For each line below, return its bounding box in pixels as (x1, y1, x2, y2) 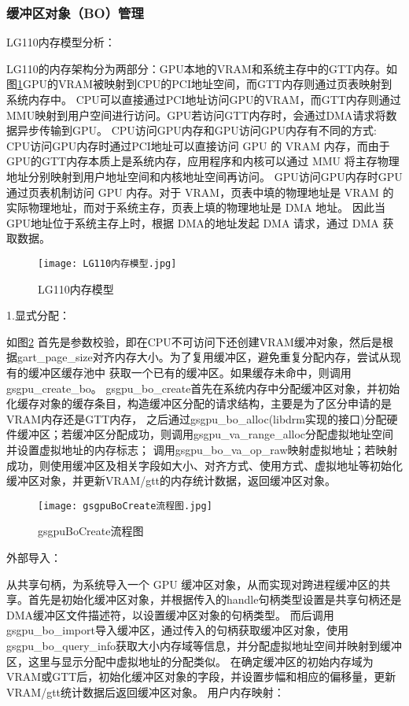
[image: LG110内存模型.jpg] (38, 257, 177, 269)
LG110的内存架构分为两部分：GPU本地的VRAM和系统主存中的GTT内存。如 (6, 60, 398, 76)
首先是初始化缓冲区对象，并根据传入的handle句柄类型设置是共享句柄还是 (28, 591, 402, 608)
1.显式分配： (6, 307, 70, 323)
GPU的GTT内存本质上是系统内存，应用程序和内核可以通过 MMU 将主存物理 (6, 153, 400, 169)
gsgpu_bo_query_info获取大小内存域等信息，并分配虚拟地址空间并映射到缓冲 (6, 637, 402, 653)
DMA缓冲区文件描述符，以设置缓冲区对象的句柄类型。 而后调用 (6, 606, 334, 623)
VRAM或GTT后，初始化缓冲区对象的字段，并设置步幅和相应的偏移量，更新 (6, 668, 396, 685)
